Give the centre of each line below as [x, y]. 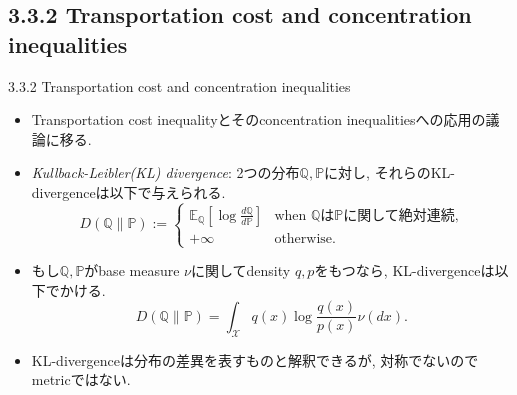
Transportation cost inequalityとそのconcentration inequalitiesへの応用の [258, 119]
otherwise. [305, 238]
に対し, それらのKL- [389, 172]
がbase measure [132, 270]
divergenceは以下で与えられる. [128, 191]
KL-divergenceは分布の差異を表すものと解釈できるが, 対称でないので [255, 359]
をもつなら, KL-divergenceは [404, 270]
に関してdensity [240, 270]
